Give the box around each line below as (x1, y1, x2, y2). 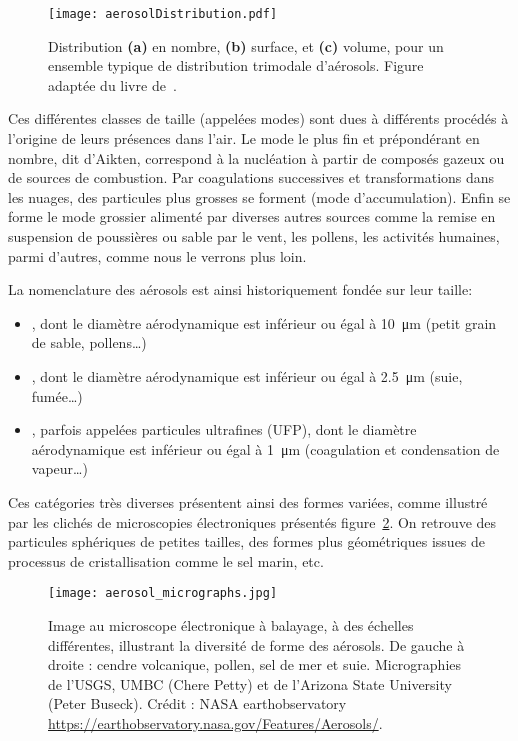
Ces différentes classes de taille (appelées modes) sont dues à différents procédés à (8, 108, 509, 129)
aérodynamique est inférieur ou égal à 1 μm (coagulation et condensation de (31, 438, 500, 459)
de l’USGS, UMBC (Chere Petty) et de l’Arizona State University (48, 673, 452, 694)
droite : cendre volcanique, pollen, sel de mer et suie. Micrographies (48, 654, 462, 675)
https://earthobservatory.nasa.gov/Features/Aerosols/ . (48, 712, 383, 733)
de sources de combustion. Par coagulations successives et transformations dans (8, 167, 495, 188)
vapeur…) (31, 458, 88, 479)
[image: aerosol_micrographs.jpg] (48, 586, 278, 601)
